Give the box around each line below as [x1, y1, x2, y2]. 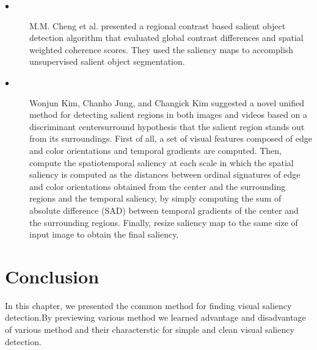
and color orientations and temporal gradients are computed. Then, [29, 144, 282, 156]
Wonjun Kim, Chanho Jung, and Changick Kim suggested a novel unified [29, 96, 304, 109]
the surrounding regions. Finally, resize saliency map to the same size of [29, 216, 298, 228]
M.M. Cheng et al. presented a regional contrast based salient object [29, 19, 286, 32]
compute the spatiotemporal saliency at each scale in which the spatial [29, 156, 294, 169]
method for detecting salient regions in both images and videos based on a [29, 108, 308, 121]
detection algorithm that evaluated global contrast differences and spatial [29, 31, 304, 44]
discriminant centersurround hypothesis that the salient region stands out [29, 120, 305, 133]
